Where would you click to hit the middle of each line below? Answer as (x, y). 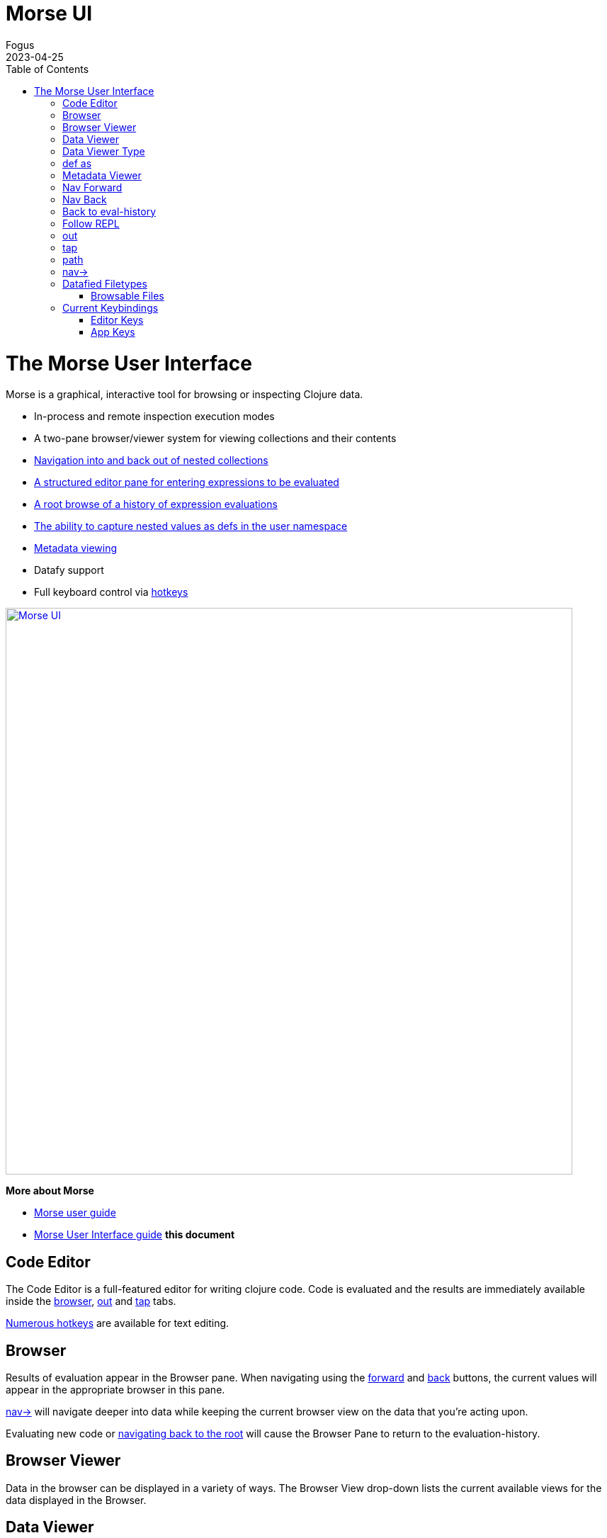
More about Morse (50, 1191)
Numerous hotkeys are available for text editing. (118, 1323)
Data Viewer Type (104, 151)
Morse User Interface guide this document (135, 1235)
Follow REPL (91, 223)
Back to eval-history (109, 211)
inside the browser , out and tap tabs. (91, 1301)
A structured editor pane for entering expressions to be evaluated (187, 482)
